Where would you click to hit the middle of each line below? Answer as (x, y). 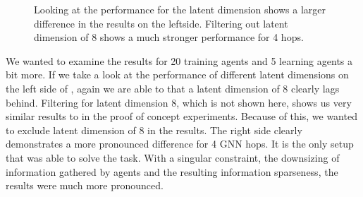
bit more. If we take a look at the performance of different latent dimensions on (177, 74)
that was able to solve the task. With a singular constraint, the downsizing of (173, 157)
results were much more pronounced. (85, 185)
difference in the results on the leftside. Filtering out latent (161, 23)
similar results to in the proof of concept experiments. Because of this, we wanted (181, 116)
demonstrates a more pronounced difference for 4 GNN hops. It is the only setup (180, 144)
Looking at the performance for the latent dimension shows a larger (180, 9)
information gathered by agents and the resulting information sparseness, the (172, 171)
